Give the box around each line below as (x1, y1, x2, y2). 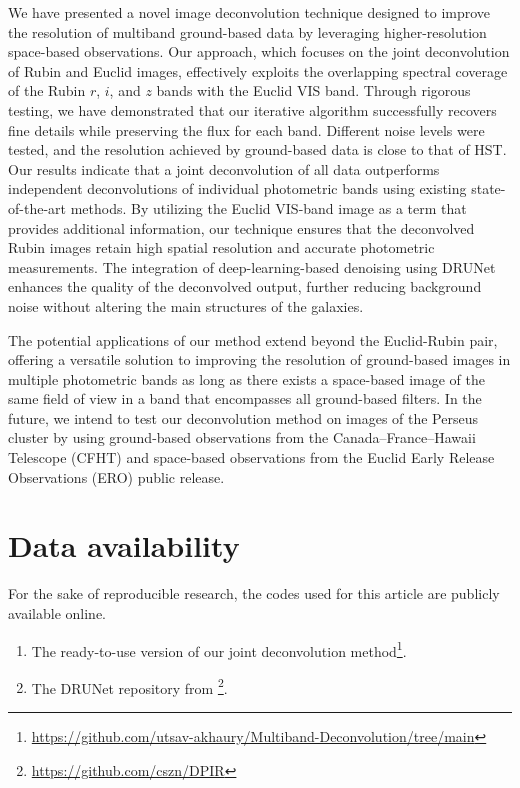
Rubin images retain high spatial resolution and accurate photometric (8, 237, 435, 258)
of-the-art (8, 197, 66, 218)
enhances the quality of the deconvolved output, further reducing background (8, 276, 482, 297)
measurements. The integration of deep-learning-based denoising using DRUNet (8, 256, 496, 277)
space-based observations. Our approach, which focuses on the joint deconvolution (8, 41, 510, 62)
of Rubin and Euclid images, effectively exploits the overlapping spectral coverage (8, 60, 508, 81)
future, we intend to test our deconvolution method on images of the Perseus (8, 407, 478, 428)
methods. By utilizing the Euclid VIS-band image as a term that (70, 197, 467, 218)
